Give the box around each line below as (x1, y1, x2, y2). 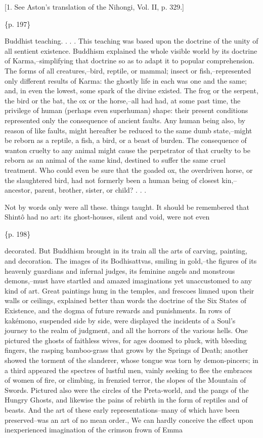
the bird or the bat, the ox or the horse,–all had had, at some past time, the (5, 95, 241, 105)
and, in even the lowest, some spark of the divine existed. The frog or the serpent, (5, 85, 258, 96)
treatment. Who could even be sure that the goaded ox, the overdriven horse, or (5, 164, 253, 175)
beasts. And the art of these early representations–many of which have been (5, 404, 240, 415)
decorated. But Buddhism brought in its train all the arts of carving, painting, (5, 245, 247, 256)
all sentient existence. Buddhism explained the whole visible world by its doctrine (5, 45, 257, 56)
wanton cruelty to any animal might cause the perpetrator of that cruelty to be (5, 144, 250, 155)
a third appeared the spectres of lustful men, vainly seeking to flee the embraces (5, 364, 252, 375)
